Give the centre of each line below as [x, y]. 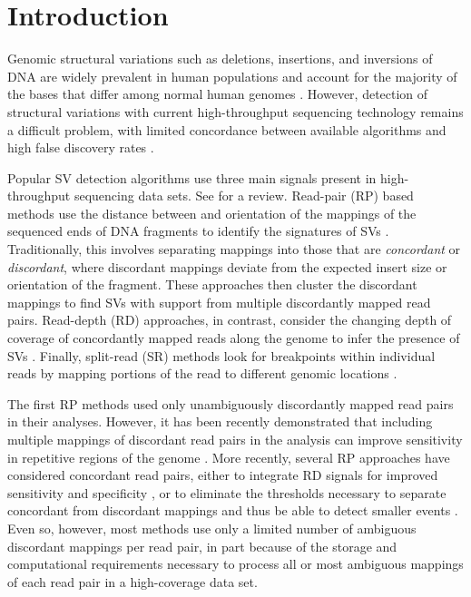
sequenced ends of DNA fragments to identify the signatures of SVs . [198, 231]
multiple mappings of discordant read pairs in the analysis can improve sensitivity [235, 439]
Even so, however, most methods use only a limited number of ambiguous [212, 528]
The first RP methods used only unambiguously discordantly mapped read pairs [231, 403]
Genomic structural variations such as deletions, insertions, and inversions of [220, 59]
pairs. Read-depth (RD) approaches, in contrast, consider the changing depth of [230, 320]
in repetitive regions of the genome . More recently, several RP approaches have [229, 457]
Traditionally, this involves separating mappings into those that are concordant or [234, 249]
